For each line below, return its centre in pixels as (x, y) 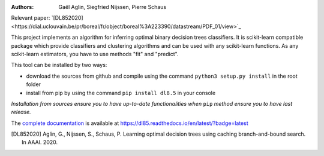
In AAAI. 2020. (40, 142)
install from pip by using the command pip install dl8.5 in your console (121, 93)
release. (21, 112)
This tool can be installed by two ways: (59, 65)
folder (34, 84)
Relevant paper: (31, 18)
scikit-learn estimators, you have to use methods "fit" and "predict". (95, 54)
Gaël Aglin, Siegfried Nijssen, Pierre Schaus (112, 7)
